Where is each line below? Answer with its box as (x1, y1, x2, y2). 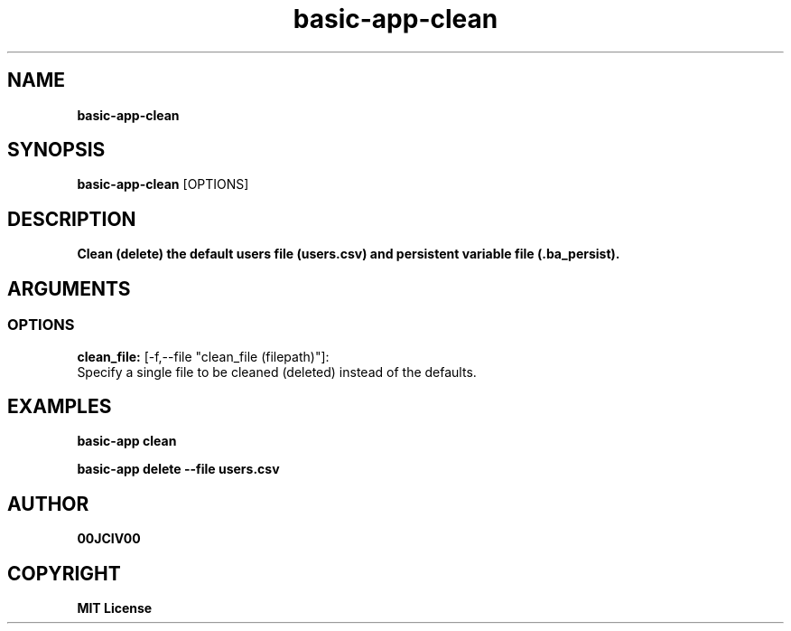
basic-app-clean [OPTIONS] (77, 176, 249, 193)
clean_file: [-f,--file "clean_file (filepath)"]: (77, 348, 330, 364)
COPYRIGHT (7, 561, 121, 585)
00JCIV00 (77, 531, 141, 547)
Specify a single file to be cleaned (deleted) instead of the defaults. (77, 363, 477, 380)
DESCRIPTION (7, 207, 136, 231)
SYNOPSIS (7, 138, 106, 162)
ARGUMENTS (7, 277, 131, 300)
